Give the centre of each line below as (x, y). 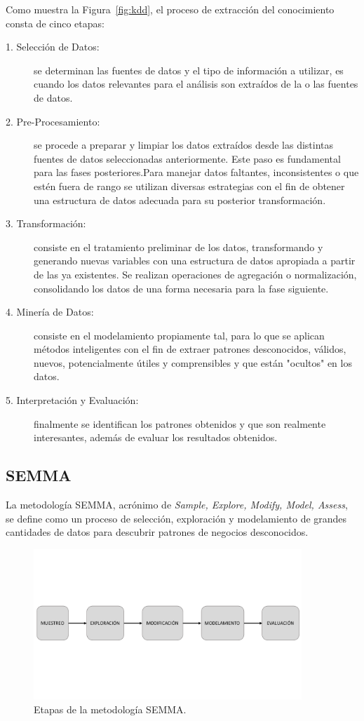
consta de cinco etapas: (55, 23)
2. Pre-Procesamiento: (53, 121)
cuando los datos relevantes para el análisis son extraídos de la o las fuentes (196, 84)
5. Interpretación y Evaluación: (72, 400)
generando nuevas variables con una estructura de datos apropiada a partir (195, 261)
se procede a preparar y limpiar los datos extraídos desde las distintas (184, 145)
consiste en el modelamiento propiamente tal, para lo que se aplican (179, 335)
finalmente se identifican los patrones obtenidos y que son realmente (180, 423)
